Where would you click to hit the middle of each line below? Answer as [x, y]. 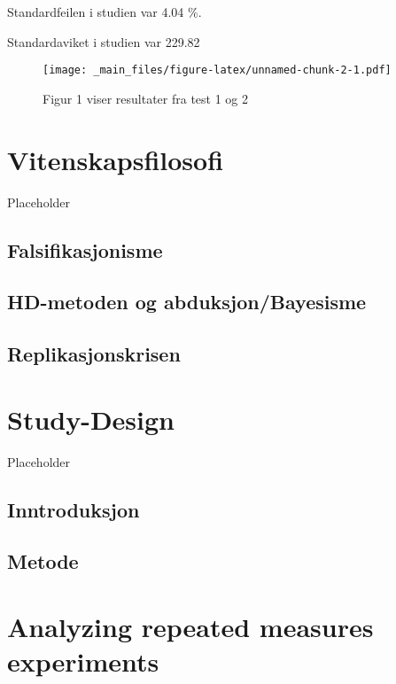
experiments [83, 661]
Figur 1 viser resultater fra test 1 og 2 [145, 98]
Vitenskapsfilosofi [116, 159]
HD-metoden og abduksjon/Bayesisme [187, 302]
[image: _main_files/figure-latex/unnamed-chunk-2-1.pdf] [217, 70]
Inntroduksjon [74, 509]
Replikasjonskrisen [94, 354]
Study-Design [91, 419]
